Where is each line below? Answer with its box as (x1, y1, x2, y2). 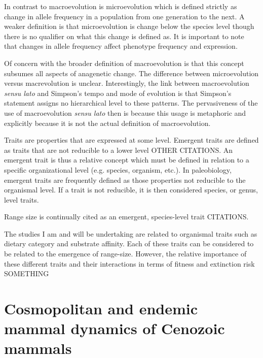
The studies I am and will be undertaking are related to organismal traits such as (4, 228, 257, 239)
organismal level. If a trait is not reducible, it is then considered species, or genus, (4, 184, 258, 195)
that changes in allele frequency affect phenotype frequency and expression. (4, 41, 238, 51)
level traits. (4, 194, 39, 205)
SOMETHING (4, 268, 49, 279)
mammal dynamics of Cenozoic (4, 318, 225, 339)
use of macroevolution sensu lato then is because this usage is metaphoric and (4, 107, 246, 118)
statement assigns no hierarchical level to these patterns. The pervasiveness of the (4, 97, 258, 108)
